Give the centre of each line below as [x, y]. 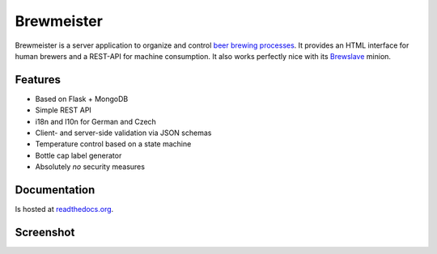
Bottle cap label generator [78, 155]
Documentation [55, 190]
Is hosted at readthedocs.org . [64, 210]
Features [38, 80]
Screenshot [45, 232]
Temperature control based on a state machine [113, 144]
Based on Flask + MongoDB [82, 99]
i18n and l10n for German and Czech [96, 121]
